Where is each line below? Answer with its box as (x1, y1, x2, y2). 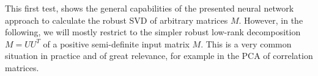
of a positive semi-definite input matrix (43, 37, 190, 50)
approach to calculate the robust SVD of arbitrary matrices (5, 13, 228, 26)
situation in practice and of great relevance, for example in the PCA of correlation (5, 49, 313, 62)
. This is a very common (201, 37, 292, 50)
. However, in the (239, 13, 303, 26)
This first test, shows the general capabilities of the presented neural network (5, 2, 294, 14)
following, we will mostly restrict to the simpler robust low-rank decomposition (5, 26, 301, 38)
